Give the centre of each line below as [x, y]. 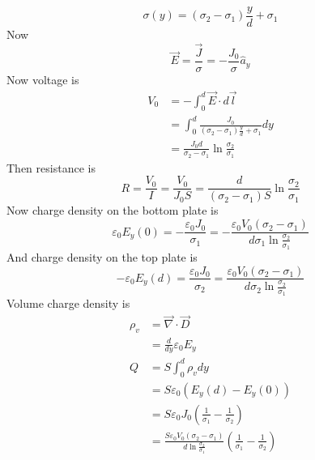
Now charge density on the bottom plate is [113, 210]
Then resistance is [51, 167]
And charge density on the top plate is [102, 256]
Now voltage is [43, 79]
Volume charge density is [68, 303]
